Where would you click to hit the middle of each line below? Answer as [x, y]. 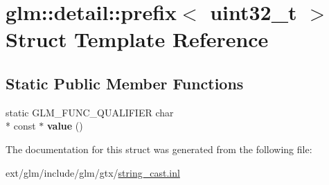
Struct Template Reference [137, 39]
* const [21, 126]
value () [65, 126]
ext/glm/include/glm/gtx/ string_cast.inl [93, 172]
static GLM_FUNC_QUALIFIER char [90, 112]
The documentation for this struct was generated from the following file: [159, 149]
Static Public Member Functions [125, 83]
